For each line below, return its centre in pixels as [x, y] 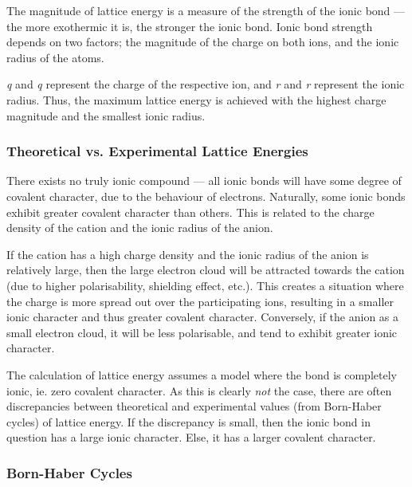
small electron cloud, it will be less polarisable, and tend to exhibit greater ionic [202, 332]
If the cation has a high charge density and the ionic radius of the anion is [188, 254]
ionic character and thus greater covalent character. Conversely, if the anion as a [203, 317]
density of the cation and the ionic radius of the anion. [140, 228]
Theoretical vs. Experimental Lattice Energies [157, 151]
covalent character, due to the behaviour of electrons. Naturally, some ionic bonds [206, 196]
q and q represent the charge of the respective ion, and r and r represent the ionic [206, 84]
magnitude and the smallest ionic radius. [106, 115]
